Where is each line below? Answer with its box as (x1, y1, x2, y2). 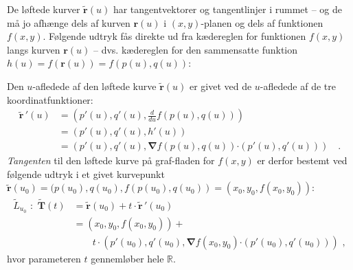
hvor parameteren (7, 251, 81, 265)
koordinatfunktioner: (7, 92, 93, 106)
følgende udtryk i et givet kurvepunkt (7, 166, 165, 181)
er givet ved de (189, 78, 252, 93)
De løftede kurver (7, 2, 80, 16)
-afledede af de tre (260, 78, 336, 93)
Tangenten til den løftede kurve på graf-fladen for (7, 153, 215, 168)
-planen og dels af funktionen (201, 15, 323, 30)
